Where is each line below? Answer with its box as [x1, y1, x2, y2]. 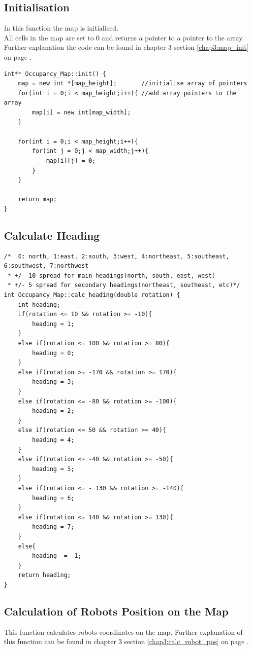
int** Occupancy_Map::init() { [4, 70, 106, 77]
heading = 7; [32, 523, 75, 531]
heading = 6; [32, 494, 75, 502]
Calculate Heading [4, 227, 100, 243]
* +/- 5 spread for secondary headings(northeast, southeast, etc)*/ [7, 282, 240, 289]
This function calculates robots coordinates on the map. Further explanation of [4, 626, 243, 637]
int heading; [18, 301, 61, 308]
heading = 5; [32, 465, 75, 472]
